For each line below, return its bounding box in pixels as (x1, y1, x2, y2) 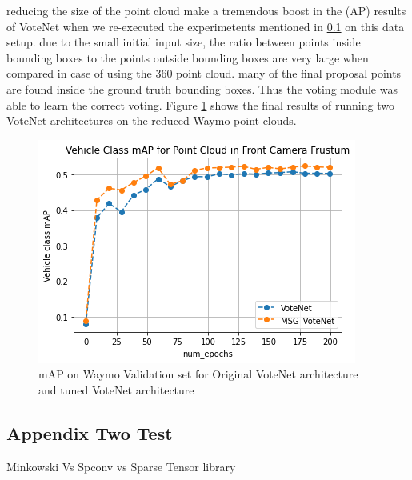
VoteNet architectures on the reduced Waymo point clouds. (6, 112, 297, 129)
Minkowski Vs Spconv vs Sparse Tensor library (6, 458, 236, 474)
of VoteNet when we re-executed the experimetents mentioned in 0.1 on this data (6, 18, 405, 34)
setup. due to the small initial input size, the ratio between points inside (6, 34, 361, 50)
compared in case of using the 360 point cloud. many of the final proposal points (6, 65, 402, 82)
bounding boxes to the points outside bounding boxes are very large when (6, 49, 369, 66)
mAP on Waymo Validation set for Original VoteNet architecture (38, 366, 358, 382)
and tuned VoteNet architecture (38, 381, 194, 398)
